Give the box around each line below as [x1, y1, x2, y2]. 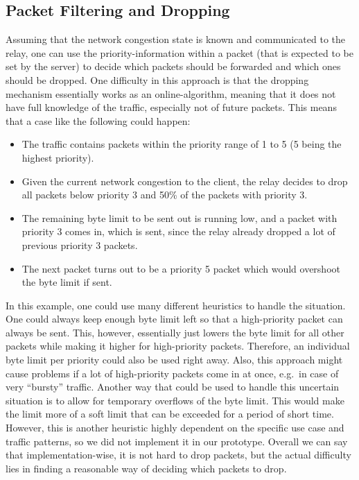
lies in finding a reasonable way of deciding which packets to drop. [6, 461, 287, 475]
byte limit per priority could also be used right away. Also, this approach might [6, 352, 343, 367]
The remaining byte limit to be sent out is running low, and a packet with [21, 210, 338, 225]
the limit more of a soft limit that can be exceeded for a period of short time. [6, 406, 334, 421]
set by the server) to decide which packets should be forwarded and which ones [6, 59, 341, 74]
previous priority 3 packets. [21, 237, 138, 252]
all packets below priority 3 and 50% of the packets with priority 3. [21, 187, 308, 202]
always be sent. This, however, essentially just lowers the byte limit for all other [6, 325, 344, 339]
